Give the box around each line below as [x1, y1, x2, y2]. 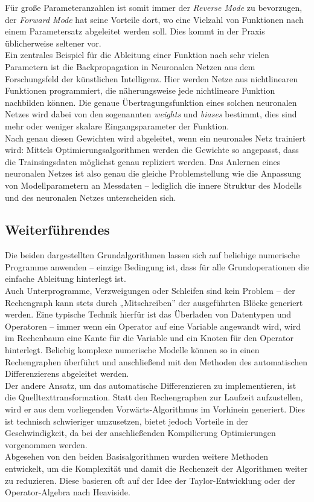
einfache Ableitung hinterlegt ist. [5, 272, 126, 285]
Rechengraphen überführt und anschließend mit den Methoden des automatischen [5, 355, 308, 368]
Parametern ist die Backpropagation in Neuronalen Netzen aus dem [5, 60, 255, 73]
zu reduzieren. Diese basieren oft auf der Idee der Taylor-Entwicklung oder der [5, 474, 295, 486]
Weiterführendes [5, 220, 110, 239]
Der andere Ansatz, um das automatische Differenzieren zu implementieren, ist [5, 379, 296, 391]
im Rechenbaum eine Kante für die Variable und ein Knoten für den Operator [5, 331, 293, 344]
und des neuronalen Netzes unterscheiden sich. [5, 191, 176, 203]
